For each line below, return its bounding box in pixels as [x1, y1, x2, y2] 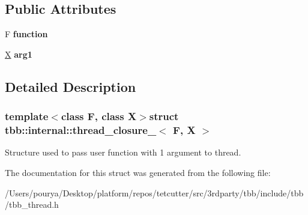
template [5, 109, 49, 124]
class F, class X [61, 109, 137, 124]
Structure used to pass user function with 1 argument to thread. [5, 146, 241, 159]
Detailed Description [5, 77, 136, 95]
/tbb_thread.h [5, 198, 59, 211]
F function [5, 28, 48, 40]
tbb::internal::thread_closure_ [5, 123, 157, 138]
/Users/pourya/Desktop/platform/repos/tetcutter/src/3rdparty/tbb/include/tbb [5, 186, 304, 199]
